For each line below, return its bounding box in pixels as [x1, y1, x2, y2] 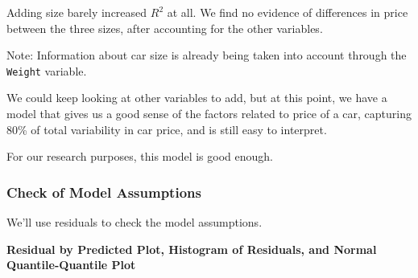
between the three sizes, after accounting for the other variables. [6, 19, 323, 36]
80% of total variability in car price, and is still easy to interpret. [6, 121, 327, 137]
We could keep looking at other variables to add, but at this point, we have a [6, 89, 387, 106]
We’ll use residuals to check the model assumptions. [6, 214, 263, 231]
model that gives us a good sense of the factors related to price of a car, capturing [6, 105, 412, 122]
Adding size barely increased [6, 4, 147, 20]
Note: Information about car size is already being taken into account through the [6, 47, 407, 63]
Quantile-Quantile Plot [6, 256, 136, 273]
